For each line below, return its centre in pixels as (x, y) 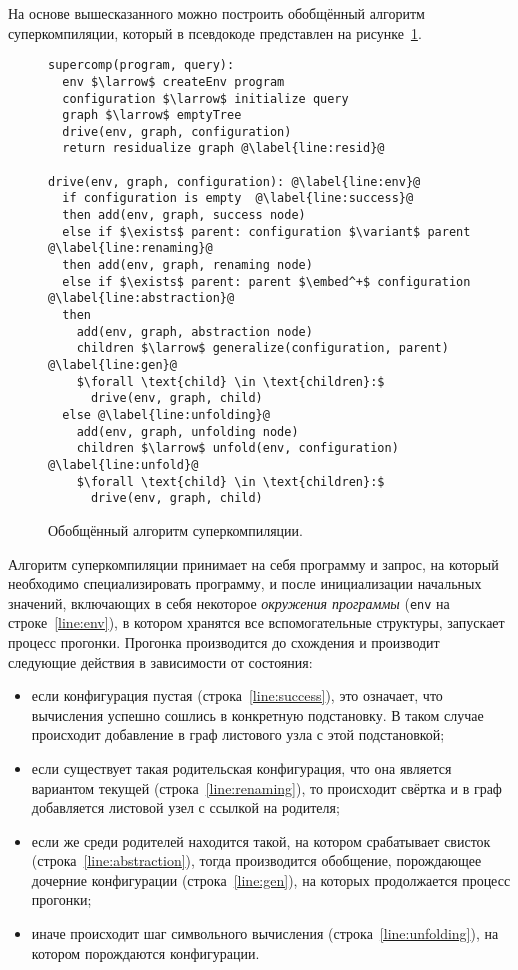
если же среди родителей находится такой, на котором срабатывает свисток (261, 840)
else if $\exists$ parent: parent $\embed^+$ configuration (266, 281)
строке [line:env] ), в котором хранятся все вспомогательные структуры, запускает (256, 622)
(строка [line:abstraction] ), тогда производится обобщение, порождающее (256, 860)
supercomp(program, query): (141, 65)
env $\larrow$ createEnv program (173, 81)
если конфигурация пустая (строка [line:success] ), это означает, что (237, 695)
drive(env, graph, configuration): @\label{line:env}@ (234, 181)
